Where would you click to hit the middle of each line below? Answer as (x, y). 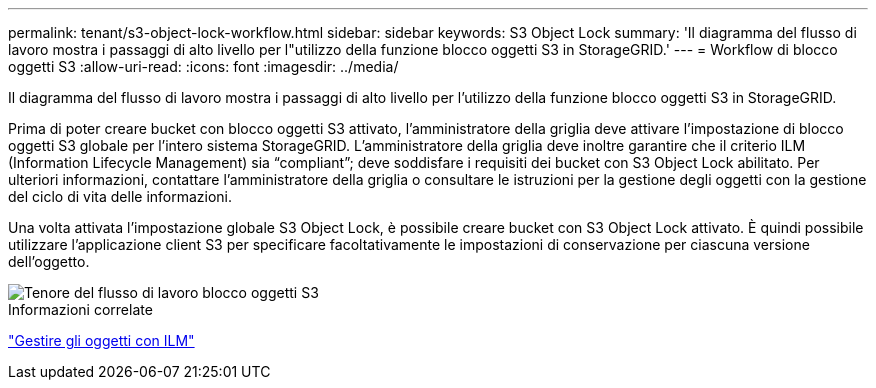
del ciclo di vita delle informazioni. (120, 196)
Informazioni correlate (80, 309)
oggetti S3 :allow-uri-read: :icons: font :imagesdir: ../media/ (203, 66)
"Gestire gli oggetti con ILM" (101, 340)
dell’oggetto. (49, 261)
